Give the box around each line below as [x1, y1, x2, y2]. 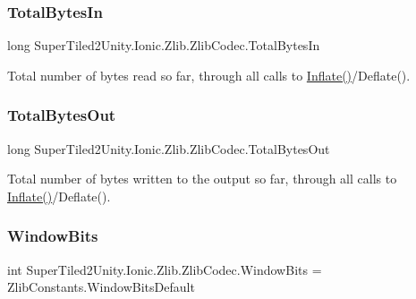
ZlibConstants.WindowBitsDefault [7, 278, 195, 296]
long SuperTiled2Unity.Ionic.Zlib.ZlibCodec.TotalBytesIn [7, 36, 320, 55]
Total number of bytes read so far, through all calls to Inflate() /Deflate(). [7, 65, 411, 84]
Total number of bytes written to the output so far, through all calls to [7, 169, 397, 188]
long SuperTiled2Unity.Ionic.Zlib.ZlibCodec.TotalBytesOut [7, 139, 330, 158]
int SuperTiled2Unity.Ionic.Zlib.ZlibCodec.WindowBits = [7, 260, 322, 278]
